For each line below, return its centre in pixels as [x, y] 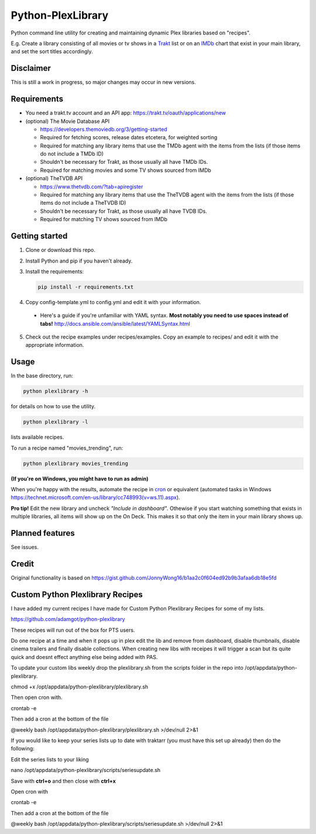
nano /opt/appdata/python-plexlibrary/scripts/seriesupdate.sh [86, 770]
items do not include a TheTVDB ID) [83, 203]
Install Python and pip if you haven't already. [79, 261]
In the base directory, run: [42, 376]
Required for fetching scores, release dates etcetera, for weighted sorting [129, 137]
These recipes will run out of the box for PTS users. [73, 630]
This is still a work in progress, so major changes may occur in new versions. [103, 82]
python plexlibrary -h [56, 391]
